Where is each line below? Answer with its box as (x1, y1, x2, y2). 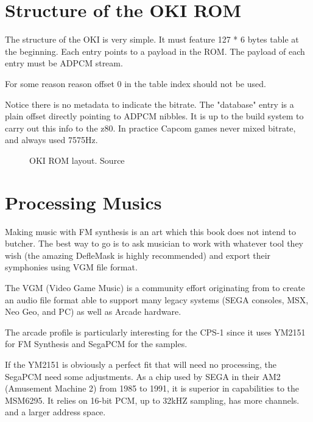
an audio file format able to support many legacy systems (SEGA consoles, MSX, (5, 293, 309, 306)
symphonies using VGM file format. (5, 261, 138, 273)
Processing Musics (5, 189, 162, 214)
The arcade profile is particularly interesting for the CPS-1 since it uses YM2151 (5, 325, 306, 338)
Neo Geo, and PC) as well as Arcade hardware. (5, 305, 181, 318)
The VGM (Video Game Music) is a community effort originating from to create (5, 281, 305, 294)
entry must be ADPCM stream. (5, 57, 123, 69)
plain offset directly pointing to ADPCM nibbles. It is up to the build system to (5, 110, 304, 122)
